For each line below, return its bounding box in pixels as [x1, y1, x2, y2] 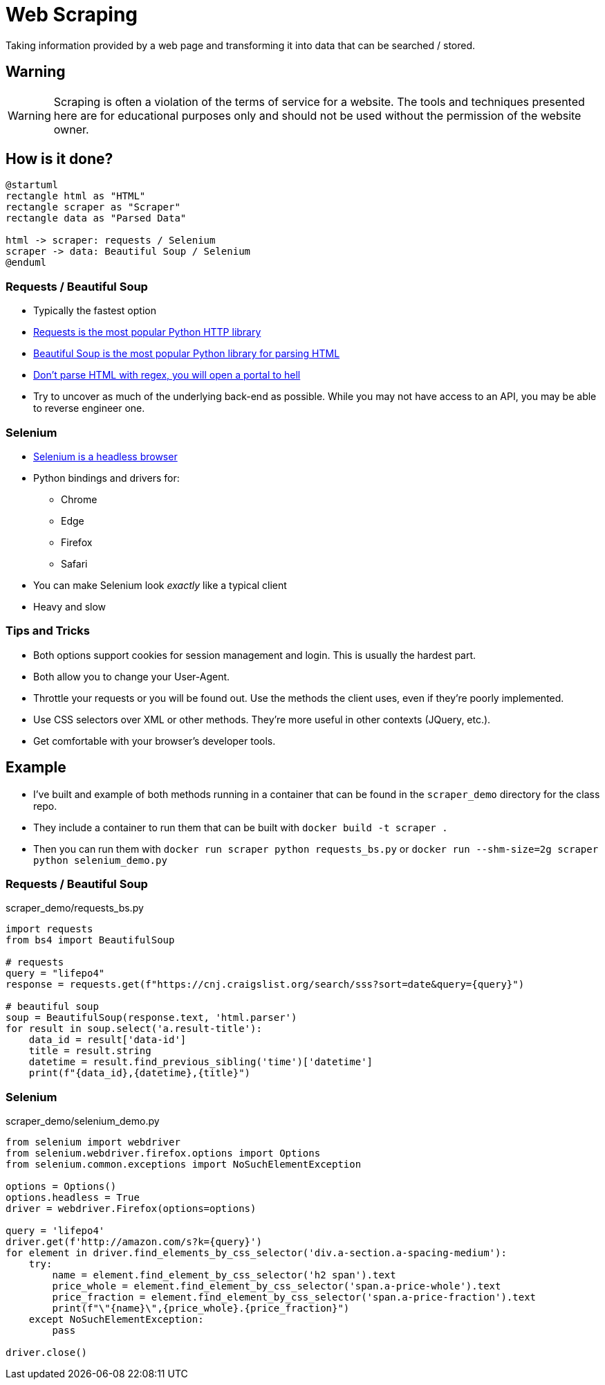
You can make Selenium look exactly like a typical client [33, 579, 287, 591]
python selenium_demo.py [33, 854, 167, 866]
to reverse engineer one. [33, 402, 145, 415]
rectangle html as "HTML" [6, 190, 146, 202]
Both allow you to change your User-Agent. [33, 670, 230, 682]
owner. [53, 122, 89, 136]
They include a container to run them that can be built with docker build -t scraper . [33, 821, 448, 833]
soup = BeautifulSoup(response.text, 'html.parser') [6, 1012, 297, 1024]
